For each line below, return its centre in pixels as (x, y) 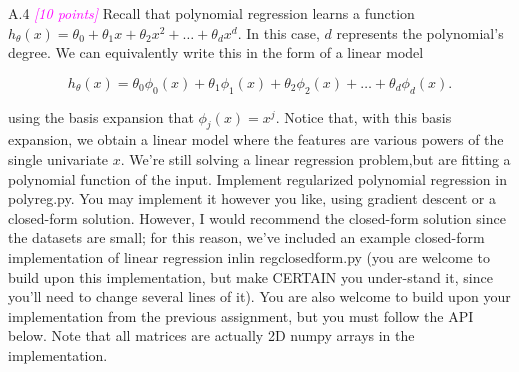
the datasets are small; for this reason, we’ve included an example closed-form (246, 237)
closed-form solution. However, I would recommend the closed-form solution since (257, 217)
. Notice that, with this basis (363, 116)
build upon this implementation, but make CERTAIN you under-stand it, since (250, 276)
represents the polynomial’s (420, 32)
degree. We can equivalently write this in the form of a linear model (216, 52)
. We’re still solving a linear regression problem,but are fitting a (315, 158)
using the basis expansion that (101, 116)
